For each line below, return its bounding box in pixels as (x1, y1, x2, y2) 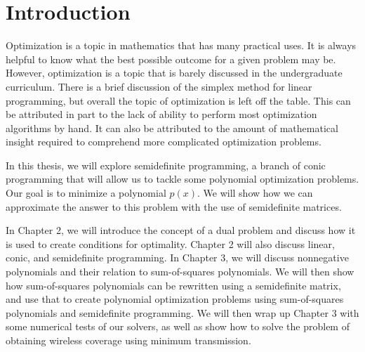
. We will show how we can (197, 185, 313, 200)
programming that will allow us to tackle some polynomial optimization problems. (6, 171, 359, 186)
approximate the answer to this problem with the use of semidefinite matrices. (6, 199, 342, 214)
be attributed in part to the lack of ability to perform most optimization (6, 107, 317, 122)
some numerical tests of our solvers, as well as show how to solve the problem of (6, 319, 350, 334)
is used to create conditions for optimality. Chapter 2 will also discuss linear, (6, 236, 335, 251)
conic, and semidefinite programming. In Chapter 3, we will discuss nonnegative (6, 250, 349, 265)
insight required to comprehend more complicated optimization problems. (6, 134, 321, 149)
